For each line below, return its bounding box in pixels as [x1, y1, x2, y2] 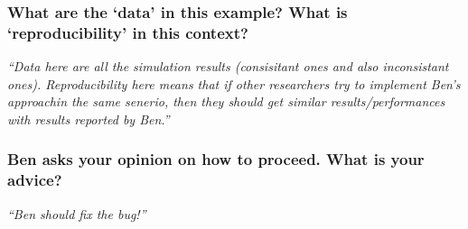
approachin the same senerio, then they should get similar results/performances [7, 92, 445, 111]
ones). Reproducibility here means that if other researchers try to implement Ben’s [7, 74, 461, 93]
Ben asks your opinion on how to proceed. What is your [7, 148, 425, 170]
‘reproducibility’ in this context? [7, 21, 248, 43]
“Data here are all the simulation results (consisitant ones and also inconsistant [7, 57, 449, 76]
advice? [7, 169, 62, 191]
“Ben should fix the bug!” [7, 204, 146, 223]
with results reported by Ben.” [7, 109, 170, 128]
